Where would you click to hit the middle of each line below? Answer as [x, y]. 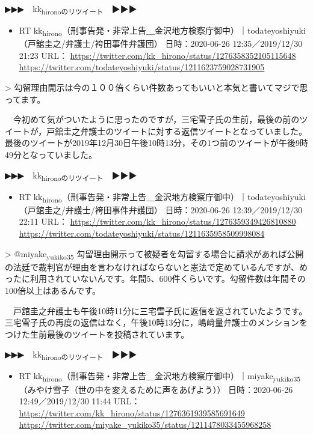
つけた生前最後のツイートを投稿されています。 [97, 334]
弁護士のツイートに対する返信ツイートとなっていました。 [194, 131]
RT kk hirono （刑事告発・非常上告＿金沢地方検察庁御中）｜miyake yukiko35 [160, 377]
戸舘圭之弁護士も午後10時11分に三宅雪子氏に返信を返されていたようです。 [160, 310]
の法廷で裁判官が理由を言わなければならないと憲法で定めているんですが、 [152, 266]
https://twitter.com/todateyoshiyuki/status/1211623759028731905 [142, 67]
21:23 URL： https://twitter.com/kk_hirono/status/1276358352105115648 [157, 55]
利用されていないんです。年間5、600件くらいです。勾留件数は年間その [168, 278]
